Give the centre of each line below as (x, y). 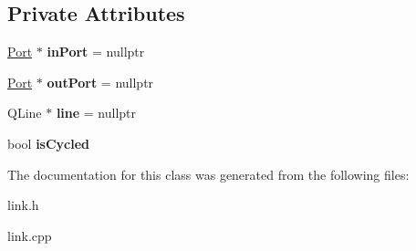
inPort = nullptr (96, 52)
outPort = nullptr (100, 82)
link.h (23, 205)
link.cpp (30, 235)
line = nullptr (96, 113)
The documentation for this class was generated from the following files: (208, 174)
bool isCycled (49, 143)
